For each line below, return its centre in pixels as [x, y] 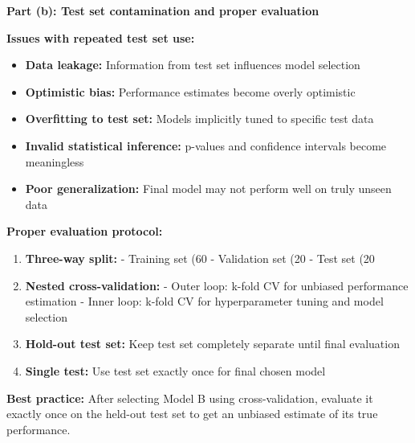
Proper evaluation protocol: [85, 231]
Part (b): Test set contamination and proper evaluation [163, 10]
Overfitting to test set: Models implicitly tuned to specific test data [199, 119]
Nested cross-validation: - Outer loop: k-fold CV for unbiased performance [217, 285]
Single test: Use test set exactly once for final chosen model [175, 370]
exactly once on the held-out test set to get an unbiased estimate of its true [192, 414]
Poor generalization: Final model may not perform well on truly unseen [208, 189]
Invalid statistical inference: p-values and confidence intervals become [206, 145]
